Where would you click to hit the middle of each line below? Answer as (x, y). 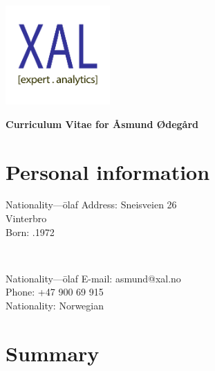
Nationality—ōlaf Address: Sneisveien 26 (91, 205)
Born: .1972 (30, 232)
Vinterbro (26, 218)
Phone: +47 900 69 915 (55, 292)
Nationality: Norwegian (55, 306)
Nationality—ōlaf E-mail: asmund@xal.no (93, 278)
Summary (53, 353)
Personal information (108, 171)
